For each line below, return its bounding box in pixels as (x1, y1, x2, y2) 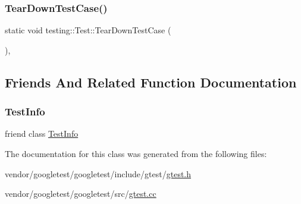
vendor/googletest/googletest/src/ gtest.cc (5, 187, 156, 200)
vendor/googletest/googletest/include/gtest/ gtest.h (5, 167, 192, 180)
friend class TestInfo (5, 127, 79, 140)
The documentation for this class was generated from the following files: (5, 147, 267, 159)
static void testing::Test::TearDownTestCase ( (5, 24, 171, 36)
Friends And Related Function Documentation (5, 73, 297, 91)
